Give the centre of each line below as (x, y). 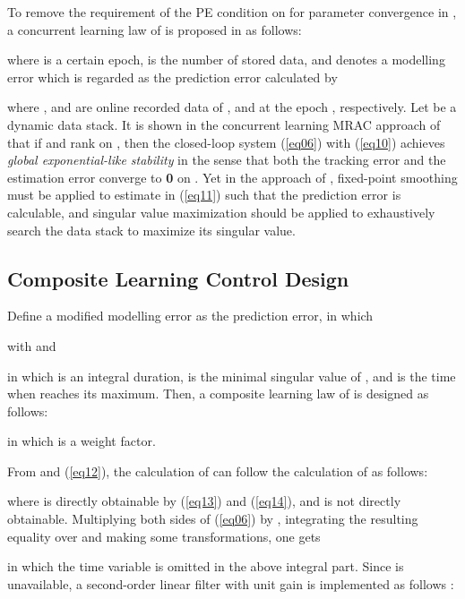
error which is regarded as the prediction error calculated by (172, 77)
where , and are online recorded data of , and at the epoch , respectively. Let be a (232, 107)
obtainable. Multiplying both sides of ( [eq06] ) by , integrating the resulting (213, 519)
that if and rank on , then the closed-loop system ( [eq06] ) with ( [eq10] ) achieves (226, 142)
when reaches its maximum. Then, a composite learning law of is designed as (218, 394)
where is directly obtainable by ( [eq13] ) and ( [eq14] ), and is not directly (204, 501)
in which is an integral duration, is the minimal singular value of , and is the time (232, 376)
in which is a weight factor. (82, 441)
